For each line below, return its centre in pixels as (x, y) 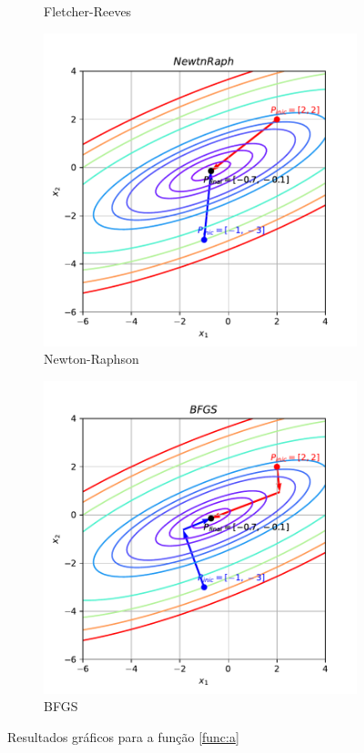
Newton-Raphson (91, 359)
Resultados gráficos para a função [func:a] (123, 736)
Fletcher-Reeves (88, 11)
